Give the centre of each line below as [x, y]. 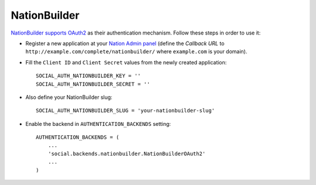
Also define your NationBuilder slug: [69, 97]
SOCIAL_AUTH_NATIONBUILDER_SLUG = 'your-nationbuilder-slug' [125, 111]
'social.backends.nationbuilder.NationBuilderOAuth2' [127, 153]
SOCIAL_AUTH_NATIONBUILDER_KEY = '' [88, 76]
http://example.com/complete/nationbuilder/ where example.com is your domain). [136, 52]
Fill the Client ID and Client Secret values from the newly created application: [126, 62]
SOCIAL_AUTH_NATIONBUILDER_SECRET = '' [93, 84]
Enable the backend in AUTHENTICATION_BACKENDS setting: [98, 124]
